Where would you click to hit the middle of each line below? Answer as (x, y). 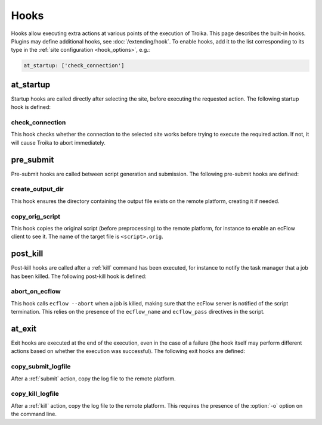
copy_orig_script (36, 216)
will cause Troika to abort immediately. (58, 142)
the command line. (34, 414)
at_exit (24, 328)
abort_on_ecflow (36, 292)
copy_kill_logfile (35, 394)
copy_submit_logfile (41, 367)
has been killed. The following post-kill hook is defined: (79, 276)
